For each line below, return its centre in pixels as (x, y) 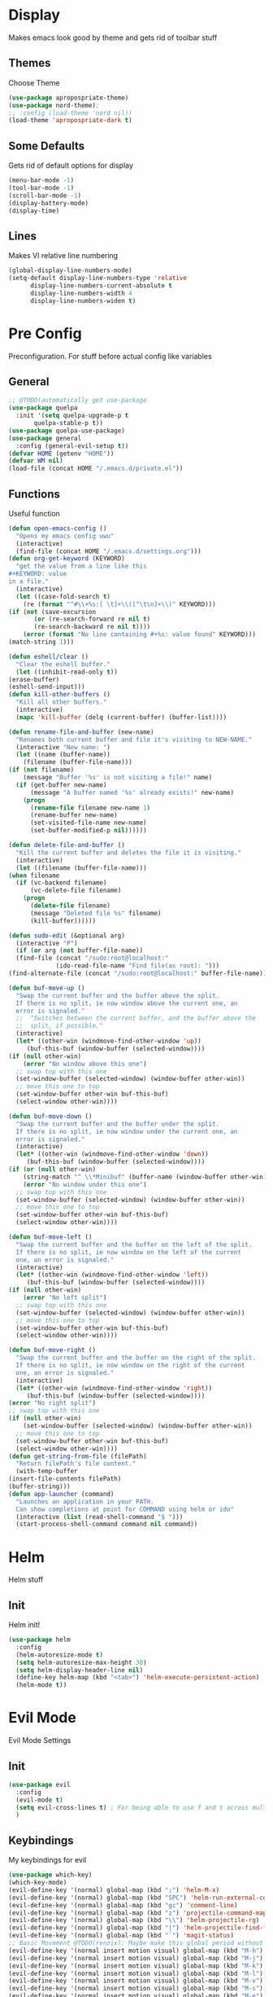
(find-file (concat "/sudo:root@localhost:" (92, 959)
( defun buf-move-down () (50, 1116)
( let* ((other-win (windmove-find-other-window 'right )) (114, 1388)
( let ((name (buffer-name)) (63, 755)
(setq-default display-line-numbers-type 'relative (97, 279)
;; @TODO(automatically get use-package (78, 401)
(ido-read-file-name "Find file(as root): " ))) (138, 966)
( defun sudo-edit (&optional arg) (67, 935)
